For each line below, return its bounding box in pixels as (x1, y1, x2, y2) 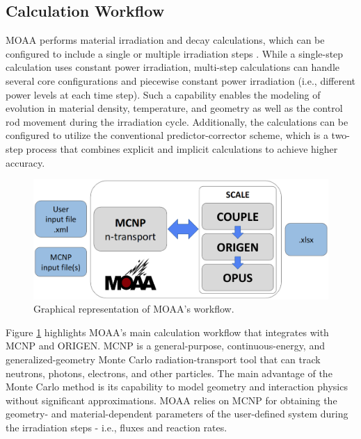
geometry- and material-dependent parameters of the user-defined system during (6, 406, 348, 421)
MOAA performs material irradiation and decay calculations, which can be (6, 33, 325, 47)
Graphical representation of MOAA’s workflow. (33, 301, 234, 316)
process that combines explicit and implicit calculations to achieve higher (26, 141, 338, 156)
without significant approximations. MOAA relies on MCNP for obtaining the (6, 392, 337, 407)
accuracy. (6, 155, 45, 169)
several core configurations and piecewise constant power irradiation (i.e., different (6, 73, 356, 88)
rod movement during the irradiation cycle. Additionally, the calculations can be (6, 114, 348, 129)
